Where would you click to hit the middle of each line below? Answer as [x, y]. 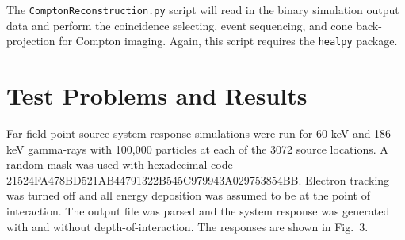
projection [31, 41]
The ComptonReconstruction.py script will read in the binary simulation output [203, 10]
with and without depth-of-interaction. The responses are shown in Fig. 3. [187, 226]
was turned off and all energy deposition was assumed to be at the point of [188, 195]
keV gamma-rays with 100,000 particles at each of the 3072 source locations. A [197, 149]
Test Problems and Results [157, 95]
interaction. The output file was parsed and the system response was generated [198, 211]
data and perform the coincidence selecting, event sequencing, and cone [180, 25]
